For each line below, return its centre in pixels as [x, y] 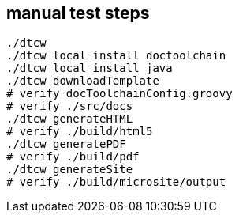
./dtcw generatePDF [66, 144]
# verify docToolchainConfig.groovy [119, 94]
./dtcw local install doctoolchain [116, 56]
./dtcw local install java [90, 68]
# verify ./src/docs [70, 106]
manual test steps [78, 13]
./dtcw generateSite [70, 170]
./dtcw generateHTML [70, 119]
